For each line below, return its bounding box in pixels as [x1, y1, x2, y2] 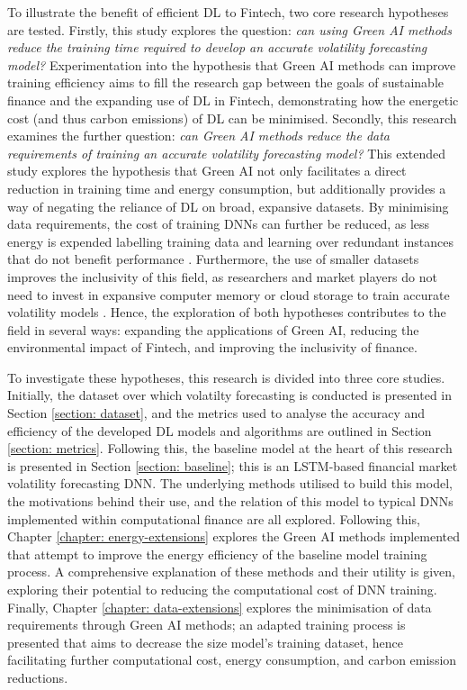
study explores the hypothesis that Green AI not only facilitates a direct [7, 161, 407, 180]
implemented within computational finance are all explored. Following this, [7, 509, 420, 528]
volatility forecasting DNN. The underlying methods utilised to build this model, [7, 474, 453, 493]
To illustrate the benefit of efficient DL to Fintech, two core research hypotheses [7, 3, 449, 21]
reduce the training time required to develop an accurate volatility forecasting [7, 38, 427, 57]
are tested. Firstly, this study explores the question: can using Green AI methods [7, 20, 452, 39]
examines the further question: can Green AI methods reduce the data [7, 126, 391, 145]
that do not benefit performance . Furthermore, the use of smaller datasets [7, 250, 419, 268]
